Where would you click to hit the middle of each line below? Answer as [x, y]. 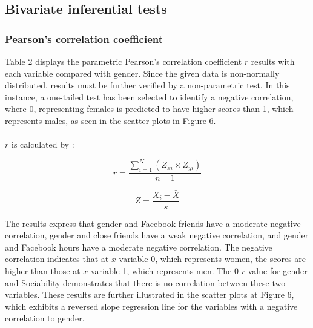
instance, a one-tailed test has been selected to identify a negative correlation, [149, 97]
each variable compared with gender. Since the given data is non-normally [142, 73]
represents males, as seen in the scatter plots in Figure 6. [110, 120]
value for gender [278, 270]
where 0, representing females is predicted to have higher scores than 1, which [149, 109]
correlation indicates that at [57, 259]
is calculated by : [43, 144]
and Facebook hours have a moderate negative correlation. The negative [139, 247]
